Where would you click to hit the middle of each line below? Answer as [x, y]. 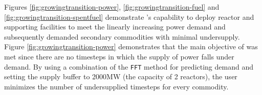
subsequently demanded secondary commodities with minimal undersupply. [122, 36]
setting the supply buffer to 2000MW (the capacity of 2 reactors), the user [121, 76]
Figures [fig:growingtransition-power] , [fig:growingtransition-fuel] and [112, 7]
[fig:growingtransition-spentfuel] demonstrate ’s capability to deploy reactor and [129, 17]
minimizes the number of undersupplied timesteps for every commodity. [116, 86]
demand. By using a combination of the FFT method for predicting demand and [129, 66]
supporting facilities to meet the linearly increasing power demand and [115, 27]
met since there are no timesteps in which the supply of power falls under [119, 56]
